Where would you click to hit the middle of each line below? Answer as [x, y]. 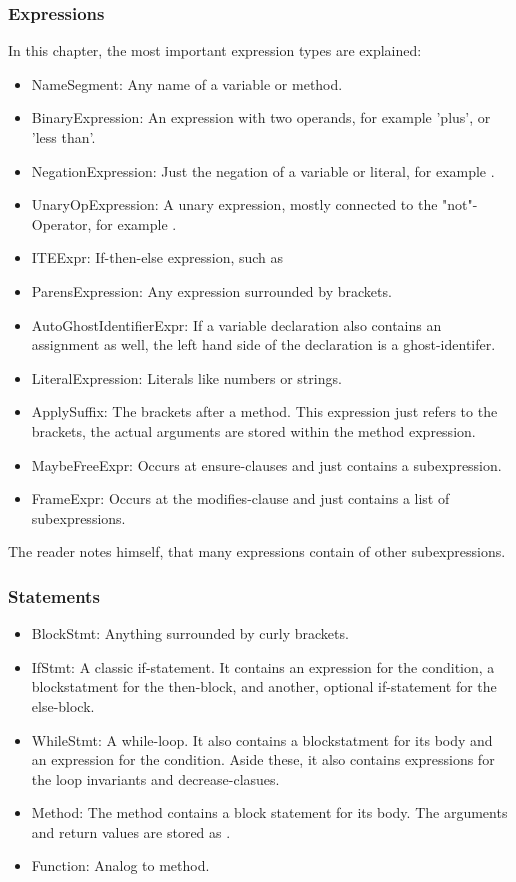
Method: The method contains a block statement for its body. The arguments [269, 812]
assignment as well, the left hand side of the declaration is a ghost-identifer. [263, 344]
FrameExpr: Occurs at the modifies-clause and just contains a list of [240, 498]
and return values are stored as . [131, 831]
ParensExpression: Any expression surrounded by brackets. [211, 290]
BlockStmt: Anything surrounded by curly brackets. [190, 633]
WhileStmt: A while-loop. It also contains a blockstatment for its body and [262, 739]
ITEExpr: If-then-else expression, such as [157, 257]
